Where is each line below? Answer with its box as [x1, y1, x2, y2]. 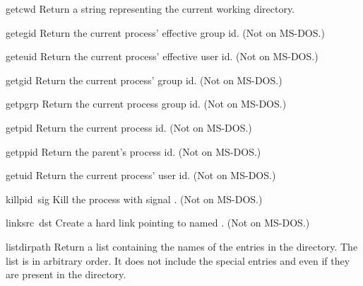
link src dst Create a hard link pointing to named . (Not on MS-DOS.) [6, 215, 310, 230]
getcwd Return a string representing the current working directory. [6, 1, 295, 16]
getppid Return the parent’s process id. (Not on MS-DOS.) [6, 144, 261, 159]
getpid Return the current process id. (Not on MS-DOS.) [6, 120, 252, 135]
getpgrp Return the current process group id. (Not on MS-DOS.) [6, 96, 287, 111]
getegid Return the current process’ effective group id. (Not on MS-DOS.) [6, 25, 325, 40]
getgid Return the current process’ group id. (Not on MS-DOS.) [6, 72, 282, 87]
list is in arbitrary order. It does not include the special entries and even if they [6, 253, 350, 268]
